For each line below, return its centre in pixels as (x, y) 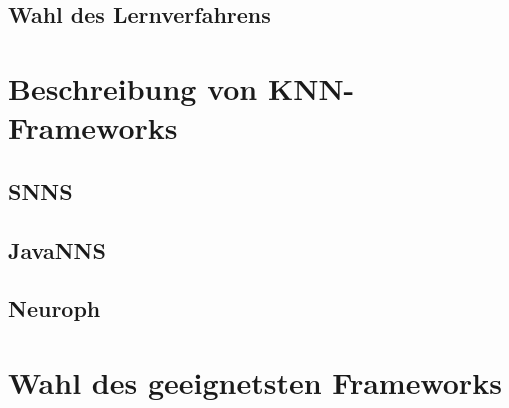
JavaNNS (57, 249)
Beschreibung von (133, 87)
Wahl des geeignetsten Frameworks (255, 381)
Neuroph (54, 308)
